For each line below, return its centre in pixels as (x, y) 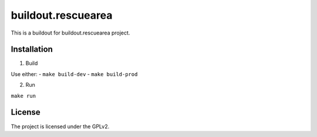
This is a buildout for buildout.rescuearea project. (70, 33)
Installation (32, 49)
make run (23, 96)
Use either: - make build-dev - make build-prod (74, 74)
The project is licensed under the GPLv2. (60, 126)
